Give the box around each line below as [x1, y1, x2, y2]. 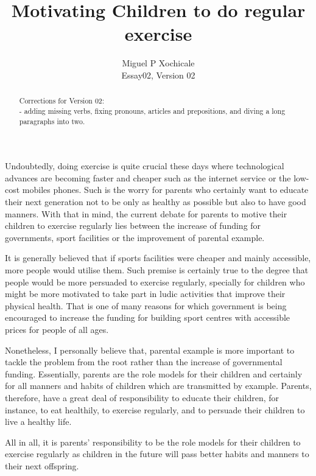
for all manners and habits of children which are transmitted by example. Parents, [5, 379, 312, 392]
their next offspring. [5, 459, 79, 472]
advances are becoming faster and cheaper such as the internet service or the [5, 171, 291, 184]
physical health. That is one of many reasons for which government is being [5, 299, 287, 312]
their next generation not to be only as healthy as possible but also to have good [5, 195, 306, 208]
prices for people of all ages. [5, 323, 109, 335]
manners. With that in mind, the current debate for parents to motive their [5, 207, 287, 220]
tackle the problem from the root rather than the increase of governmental [5, 355, 283, 368]
